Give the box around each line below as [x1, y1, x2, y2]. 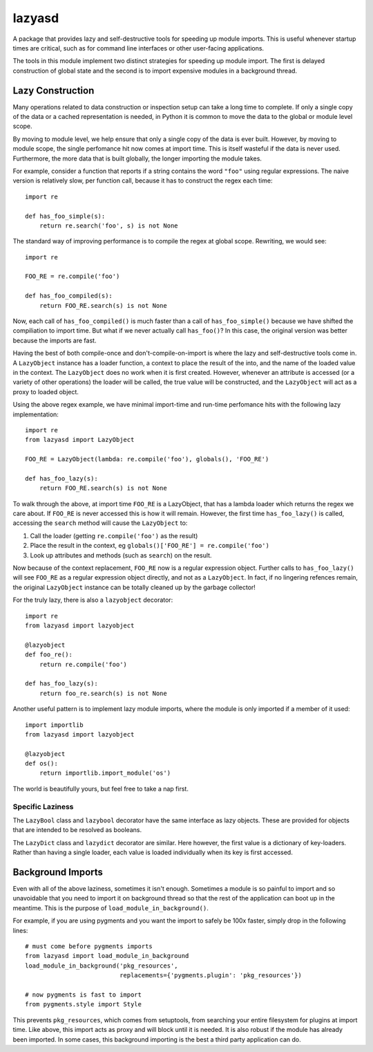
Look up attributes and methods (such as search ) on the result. [30, 551, 212, 560]
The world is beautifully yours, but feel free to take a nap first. [12, 784, 189, 793]
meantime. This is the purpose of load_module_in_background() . [12, 903, 209, 912]
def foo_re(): [25, 651, 73, 658]
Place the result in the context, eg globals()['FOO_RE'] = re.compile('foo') [30, 542, 269, 550]
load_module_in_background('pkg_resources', [25, 961, 179, 970]
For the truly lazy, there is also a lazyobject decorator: [12, 596, 173, 605]
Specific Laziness [12, 802, 74, 811]
